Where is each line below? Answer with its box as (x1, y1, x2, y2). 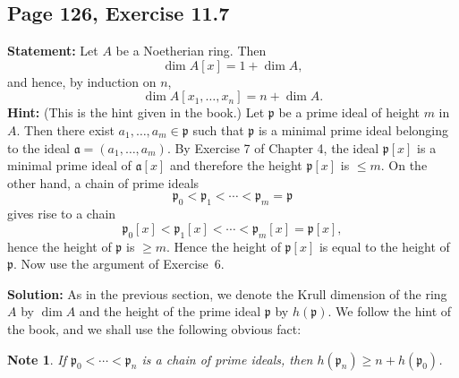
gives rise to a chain (7, 204, 116, 223)
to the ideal (7, 138, 70, 157)
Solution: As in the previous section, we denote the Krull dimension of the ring (7, 284, 447, 303)
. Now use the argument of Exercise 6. (13, 254, 225, 273)
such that (192, 120, 244, 139)
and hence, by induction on (7, 72, 157, 90)
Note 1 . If (7, 349, 66, 368)
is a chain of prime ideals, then (141, 349, 313, 368)
